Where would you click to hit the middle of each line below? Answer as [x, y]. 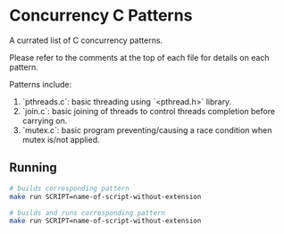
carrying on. [45, 121]
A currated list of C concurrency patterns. [86, 40]
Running [33, 167]
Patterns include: [41, 84]
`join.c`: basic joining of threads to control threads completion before [148, 111]
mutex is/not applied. [61, 139]
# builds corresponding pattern [69, 188]
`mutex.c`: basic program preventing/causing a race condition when [147, 130]
